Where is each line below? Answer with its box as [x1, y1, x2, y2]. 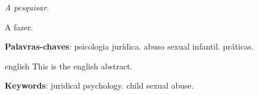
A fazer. [5, 20, 33, 33]
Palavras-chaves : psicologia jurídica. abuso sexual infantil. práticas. [5, 40, 254, 52]
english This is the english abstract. [5, 59, 133, 72]
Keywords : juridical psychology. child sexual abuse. [5, 79, 194, 92]
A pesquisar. [5, 1, 49, 13]
